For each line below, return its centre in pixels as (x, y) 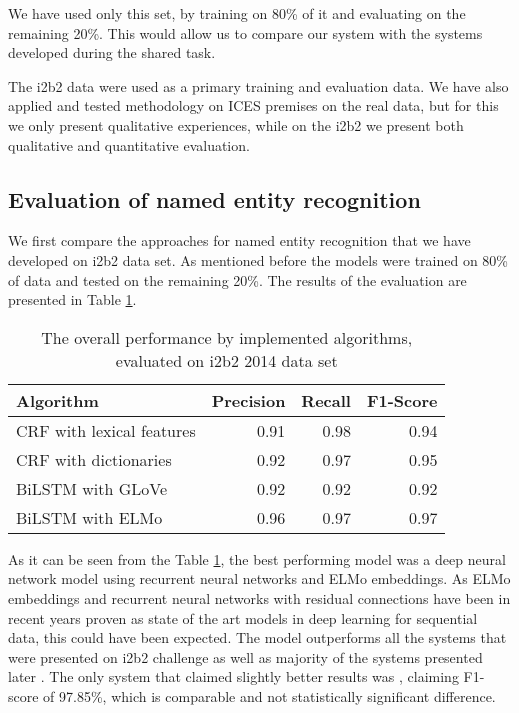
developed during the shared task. (112, 52)
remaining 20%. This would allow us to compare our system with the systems (245, 32)
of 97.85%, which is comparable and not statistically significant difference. (269, 695)
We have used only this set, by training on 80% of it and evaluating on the (237, 13)
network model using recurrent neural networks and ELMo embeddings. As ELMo (259, 578)
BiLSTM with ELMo (89, 517)
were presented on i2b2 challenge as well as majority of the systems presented (245, 656)
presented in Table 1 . (72, 299)
